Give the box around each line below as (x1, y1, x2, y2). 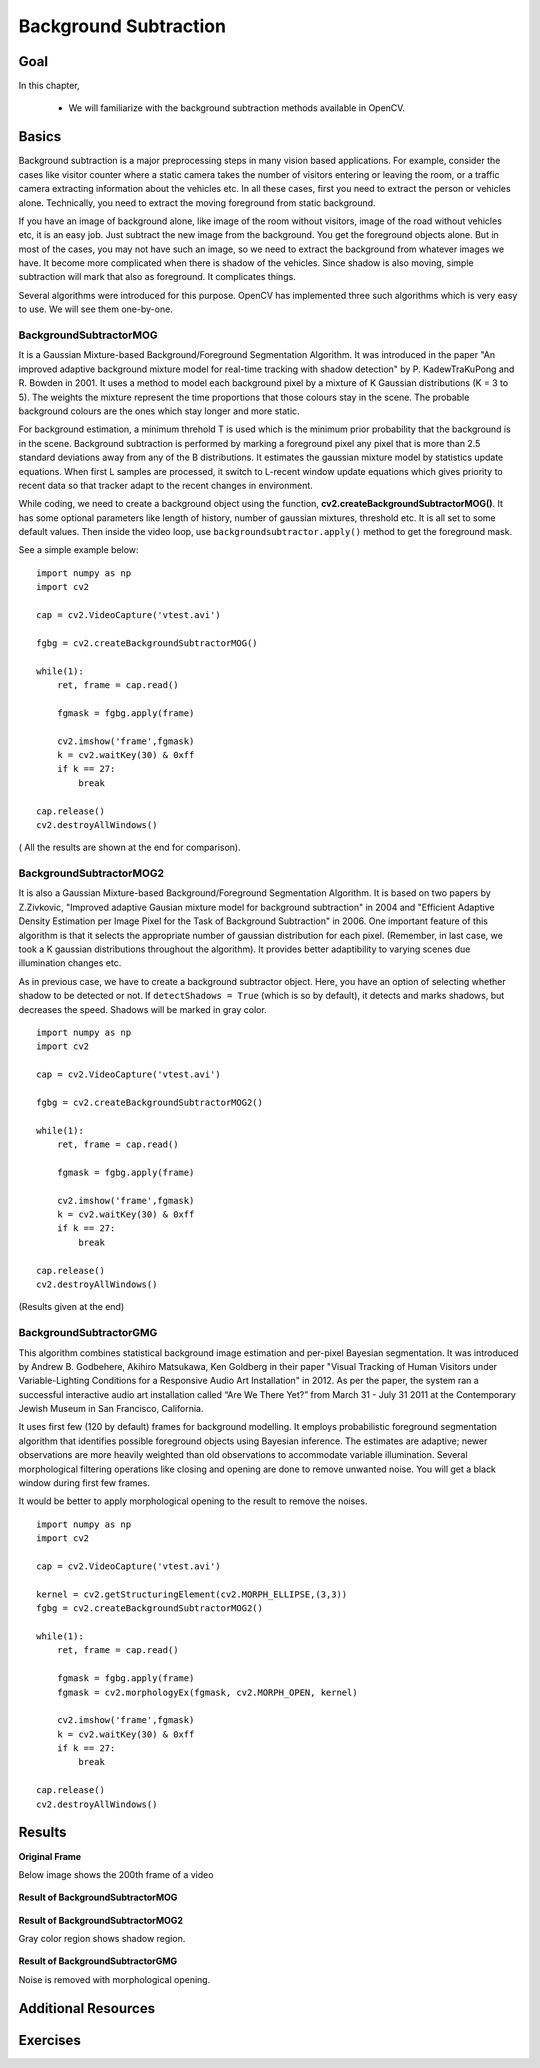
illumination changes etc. (18, 957, 122, 969)
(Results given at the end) (18, 1301, 125, 1313)
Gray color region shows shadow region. (18, 1933, 186, 1945)
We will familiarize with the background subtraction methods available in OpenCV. (68, 102, 405, 114)
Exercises (18, 2031, 82, 2049)
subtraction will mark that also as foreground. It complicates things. (18, 271, 297, 283)
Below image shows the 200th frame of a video (18, 1868, 214, 1880)
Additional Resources (18, 2000, 155, 2017)
